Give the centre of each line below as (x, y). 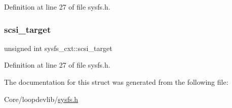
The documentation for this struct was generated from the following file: (116, 82)
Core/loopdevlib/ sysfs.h (41, 99)
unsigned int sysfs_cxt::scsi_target (58, 48)
